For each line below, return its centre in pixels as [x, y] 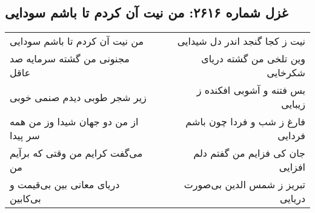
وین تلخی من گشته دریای [253, 59]
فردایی [291, 136]
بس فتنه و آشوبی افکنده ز [251, 90]
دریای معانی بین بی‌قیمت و [65, 185]
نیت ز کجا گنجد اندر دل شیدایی [241, 41]
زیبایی [293, 104]
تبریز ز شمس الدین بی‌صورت [244, 185]
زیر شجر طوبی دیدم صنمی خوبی [78, 97]
